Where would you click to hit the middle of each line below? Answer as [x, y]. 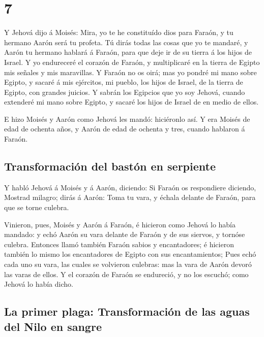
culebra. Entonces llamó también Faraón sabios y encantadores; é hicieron [119, 244]
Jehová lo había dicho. [39, 284]
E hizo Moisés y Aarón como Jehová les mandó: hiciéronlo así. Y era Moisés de [127, 119]
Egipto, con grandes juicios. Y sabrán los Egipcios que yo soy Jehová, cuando [125, 92]
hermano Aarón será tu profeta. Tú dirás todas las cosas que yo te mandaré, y [126, 42]
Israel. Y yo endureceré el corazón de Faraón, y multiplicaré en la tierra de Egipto [132, 62]
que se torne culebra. [37, 207]
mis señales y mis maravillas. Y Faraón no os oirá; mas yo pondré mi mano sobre [130, 72]
